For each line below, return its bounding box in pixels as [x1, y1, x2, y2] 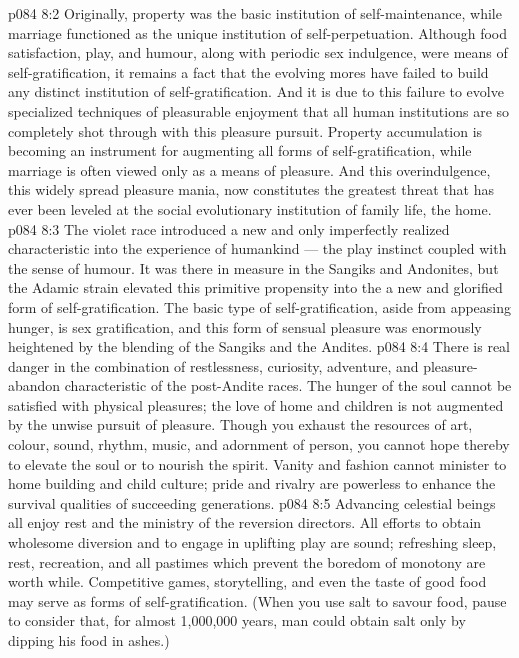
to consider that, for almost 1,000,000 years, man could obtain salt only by [8, 610, 466, 631]
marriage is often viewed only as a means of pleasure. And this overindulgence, [8, 159, 491, 180]
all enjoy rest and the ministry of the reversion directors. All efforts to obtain [8, 512, 482, 533]
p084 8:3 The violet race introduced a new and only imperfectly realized [8, 218, 450, 239]
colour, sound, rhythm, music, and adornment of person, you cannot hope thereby [8, 434, 510, 455]
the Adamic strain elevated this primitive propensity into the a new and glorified [8, 277, 503, 298]
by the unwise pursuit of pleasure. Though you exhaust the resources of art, [8, 414, 473, 435]
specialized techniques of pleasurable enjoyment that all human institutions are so [8, 100, 510, 121]
